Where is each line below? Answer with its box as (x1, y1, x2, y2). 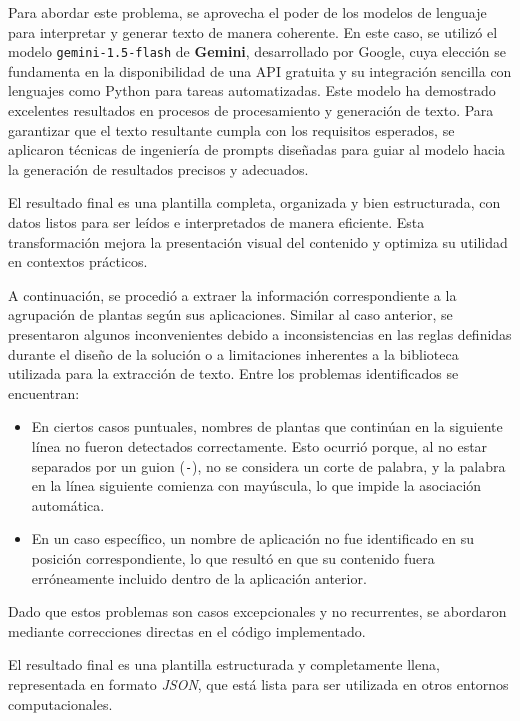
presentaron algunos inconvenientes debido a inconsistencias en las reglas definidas (8, 323, 512, 344)
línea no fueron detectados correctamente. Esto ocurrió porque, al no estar (31, 435, 488, 456)
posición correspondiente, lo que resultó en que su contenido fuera (31, 547, 435, 568)
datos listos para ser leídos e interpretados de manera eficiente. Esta (8, 212, 425, 232)
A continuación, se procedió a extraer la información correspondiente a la (8, 284, 457, 305)
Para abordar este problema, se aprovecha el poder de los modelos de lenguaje (8, 2, 487, 22)
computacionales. (8, 693, 113, 714)
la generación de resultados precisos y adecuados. (8, 158, 309, 179)
